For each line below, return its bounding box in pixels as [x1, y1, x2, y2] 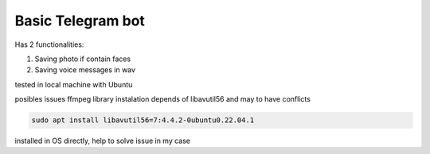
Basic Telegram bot [14, 12, 145, 29]
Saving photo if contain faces [34, 54, 131, 64]
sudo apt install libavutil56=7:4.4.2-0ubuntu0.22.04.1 [31, 116, 255, 125]
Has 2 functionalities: [14, 40, 84, 49]
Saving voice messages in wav [34, 65, 135, 75]
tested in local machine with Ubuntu [14, 79, 133, 89]
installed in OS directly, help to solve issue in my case [14, 136, 191, 146]
